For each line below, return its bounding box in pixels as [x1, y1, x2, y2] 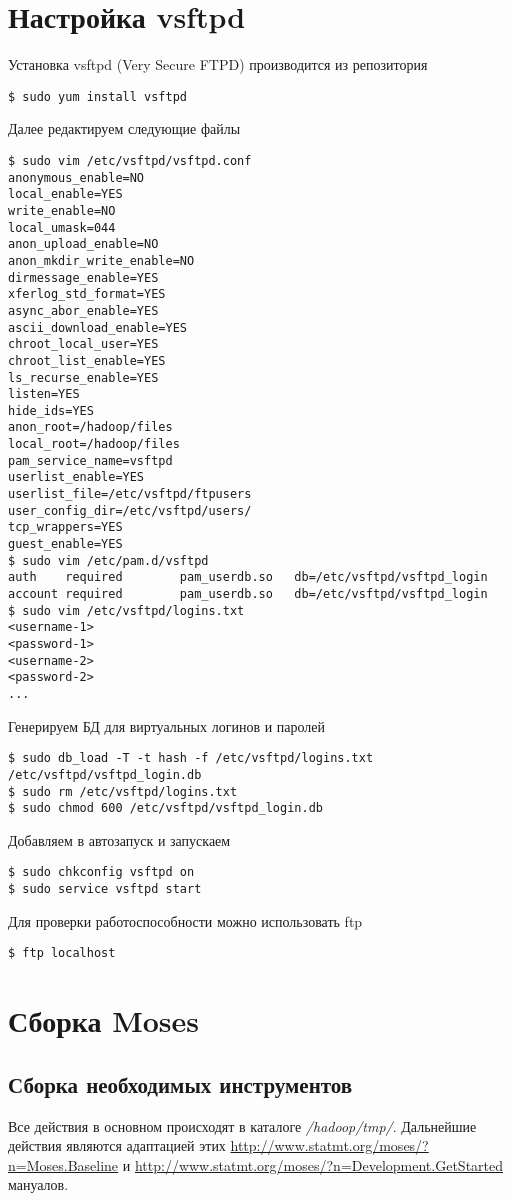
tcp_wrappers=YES [8, 520, 123, 535]
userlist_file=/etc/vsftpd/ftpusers [8, 487, 252, 502]
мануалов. [8, 1174, 69, 1195]
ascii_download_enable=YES [8, 320, 187, 335]
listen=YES [8, 387, 80, 402]
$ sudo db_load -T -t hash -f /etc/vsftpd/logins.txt [8, 751, 374, 766]
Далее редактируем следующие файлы [8, 118, 241, 139]
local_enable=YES [8, 187, 123, 202]
